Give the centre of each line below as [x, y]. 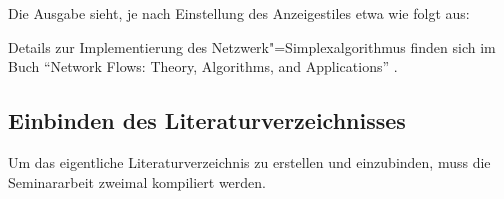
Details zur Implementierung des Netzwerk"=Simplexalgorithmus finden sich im [252, 46]
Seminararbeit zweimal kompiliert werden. [137, 181]
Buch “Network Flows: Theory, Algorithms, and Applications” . [203, 66]
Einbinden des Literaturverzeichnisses [207, 120]
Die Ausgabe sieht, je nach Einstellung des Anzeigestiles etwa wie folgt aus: [239, 13]
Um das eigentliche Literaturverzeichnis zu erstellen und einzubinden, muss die [249, 161]
